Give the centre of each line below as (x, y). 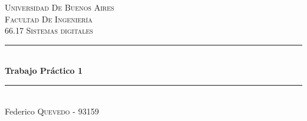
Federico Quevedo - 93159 (52, 111)
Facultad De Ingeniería (49, 19)
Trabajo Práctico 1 (44, 71)
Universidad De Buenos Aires (60, 7)
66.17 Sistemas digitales (49, 30)
